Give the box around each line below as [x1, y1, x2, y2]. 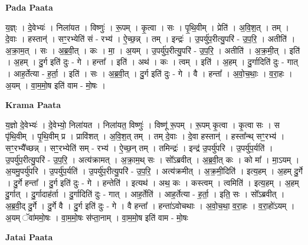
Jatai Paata [5, 231, 53, 243]
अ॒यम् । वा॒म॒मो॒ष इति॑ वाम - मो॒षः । [5, 79, 106, 91]
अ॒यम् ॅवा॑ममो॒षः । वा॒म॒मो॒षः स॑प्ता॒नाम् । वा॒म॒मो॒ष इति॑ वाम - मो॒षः [5, 211, 188, 223]
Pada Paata [5, 1, 53, 13]
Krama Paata [5, 99, 61, 111]
